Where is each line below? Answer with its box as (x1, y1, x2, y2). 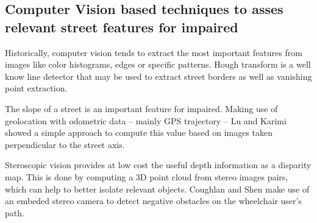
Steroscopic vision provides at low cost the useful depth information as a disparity (5, 158, 312, 171)
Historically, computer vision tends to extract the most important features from (5, 46, 302, 58)
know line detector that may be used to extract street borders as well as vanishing (5, 69, 312, 82)
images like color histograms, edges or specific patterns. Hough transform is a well (5, 58, 311, 71)
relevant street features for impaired (5, 17, 238, 36)
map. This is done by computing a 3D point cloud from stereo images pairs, (5, 170, 288, 183)
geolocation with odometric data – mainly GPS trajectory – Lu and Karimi (5, 114, 287, 127)
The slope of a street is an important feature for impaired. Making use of (5, 102, 278, 115)
